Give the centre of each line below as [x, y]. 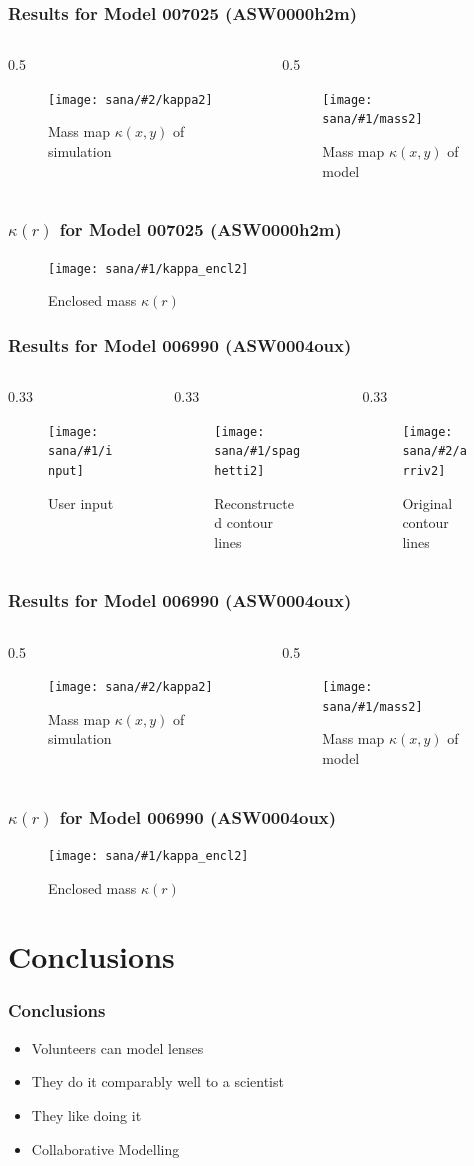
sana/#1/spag [257, 451]
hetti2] [239, 470]
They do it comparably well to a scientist [157, 1081]
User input [81, 502]
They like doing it [86, 1114]
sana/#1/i [80, 451]
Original [427, 502]
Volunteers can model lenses [117, 1047]
